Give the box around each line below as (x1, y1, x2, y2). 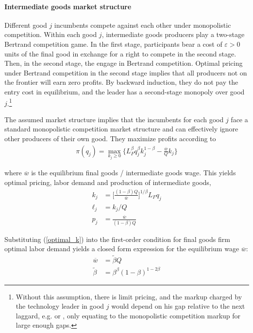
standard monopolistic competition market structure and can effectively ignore (4, 124, 238, 134)
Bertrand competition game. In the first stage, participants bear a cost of (4, 38, 222, 49)
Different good (4, 19, 47, 30)
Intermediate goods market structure (4, 1, 132, 11)
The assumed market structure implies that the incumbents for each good (4, 114, 224, 124)
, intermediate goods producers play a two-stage (101, 29, 245, 39)
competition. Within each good (4, 29, 97, 39)
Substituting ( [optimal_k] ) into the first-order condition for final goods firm (4, 234, 230, 244)
